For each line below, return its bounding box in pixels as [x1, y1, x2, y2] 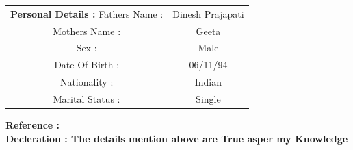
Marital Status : [53, 91, 120, 105]
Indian [194, 75, 222, 89]
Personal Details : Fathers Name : [10, 6, 164, 21]
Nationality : [60, 75, 114, 89]
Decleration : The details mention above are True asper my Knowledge [5, 131, 348, 145]
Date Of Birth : [54, 58, 120, 72]
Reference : [5, 118, 60, 132]
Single [196, 91, 221, 105]
